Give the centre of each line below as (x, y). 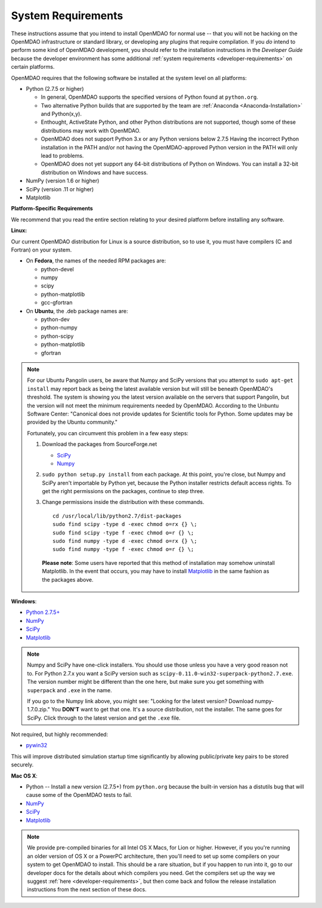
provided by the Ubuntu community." (72, 422)
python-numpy (59, 328)
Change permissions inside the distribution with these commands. (123, 502)
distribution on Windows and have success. (95, 172)
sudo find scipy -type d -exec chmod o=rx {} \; (125, 524)
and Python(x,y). (61, 114)
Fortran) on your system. (41, 250)
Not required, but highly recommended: (60, 735)
